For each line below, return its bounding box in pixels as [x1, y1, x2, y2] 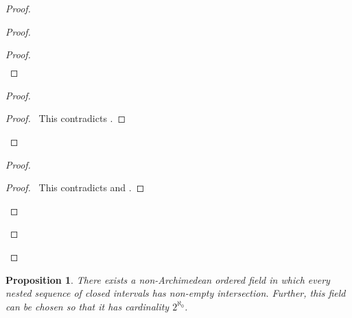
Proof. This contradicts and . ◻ [5, 180, 145, 195]
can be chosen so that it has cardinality [5, 299, 169, 313]
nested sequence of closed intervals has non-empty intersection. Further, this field [5, 286, 346, 300]
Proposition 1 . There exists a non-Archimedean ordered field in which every [5, 272, 330, 286]
